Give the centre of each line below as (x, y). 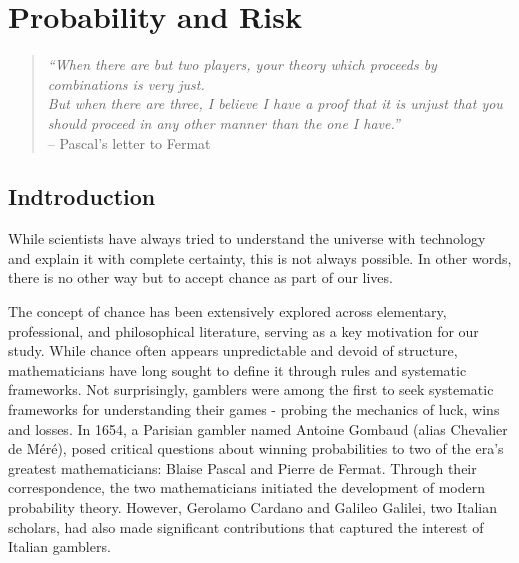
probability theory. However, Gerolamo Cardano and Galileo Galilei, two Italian (252, 507)
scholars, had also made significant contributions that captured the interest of (246, 526)
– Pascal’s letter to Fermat (129, 142)
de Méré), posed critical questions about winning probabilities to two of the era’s (256, 448)
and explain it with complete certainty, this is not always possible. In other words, (260, 257)
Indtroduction (82, 196)
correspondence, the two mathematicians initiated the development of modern (247, 487)
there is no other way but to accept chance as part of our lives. (200, 277)
